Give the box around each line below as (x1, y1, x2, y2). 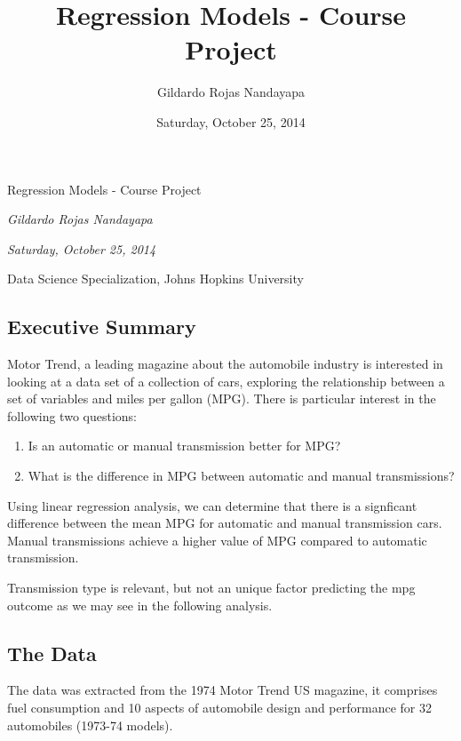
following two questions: (7, 406, 137, 425)
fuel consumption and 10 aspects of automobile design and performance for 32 (7, 698, 433, 716)
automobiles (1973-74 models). (7, 715, 173, 734)
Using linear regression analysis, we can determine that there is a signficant (7, 496, 417, 514)
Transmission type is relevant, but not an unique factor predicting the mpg (7, 578, 416, 597)
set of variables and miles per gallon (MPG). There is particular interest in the (7, 389, 436, 408)
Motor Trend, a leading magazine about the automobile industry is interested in (7, 355, 443, 373)
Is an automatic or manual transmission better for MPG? (28, 436, 341, 455)
